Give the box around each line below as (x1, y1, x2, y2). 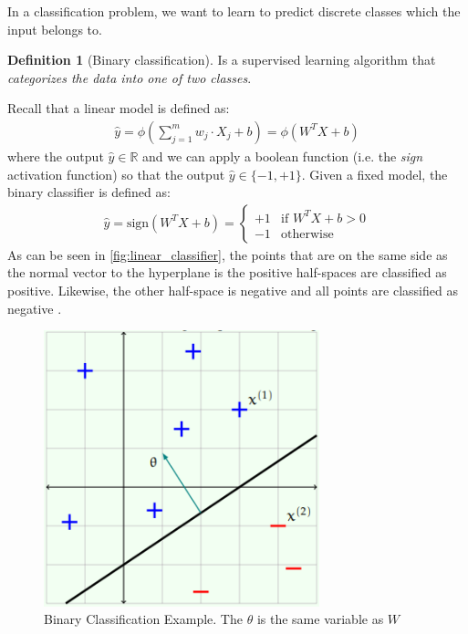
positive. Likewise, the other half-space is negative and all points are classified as (7, 281, 458, 299)
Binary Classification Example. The (44, 609, 243, 629)
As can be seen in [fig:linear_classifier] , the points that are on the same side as (7, 244, 448, 264)
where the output (7, 147, 104, 165)
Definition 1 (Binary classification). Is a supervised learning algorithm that (7, 50, 436, 69)
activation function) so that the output (7, 164, 225, 183)
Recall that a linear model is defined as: (7, 99, 230, 118)
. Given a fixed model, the (301, 164, 448, 183)
